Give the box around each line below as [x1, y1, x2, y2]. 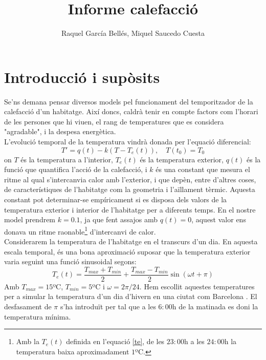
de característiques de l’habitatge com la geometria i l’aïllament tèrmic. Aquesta [4, 184, 255, 195]
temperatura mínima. [4, 311, 71, 322]
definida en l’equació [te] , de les [66, 336, 165, 347]
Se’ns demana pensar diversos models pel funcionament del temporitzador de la [4, 96, 253, 107]
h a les [184, 336, 205, 347]
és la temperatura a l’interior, [20, 154, 113, 164]
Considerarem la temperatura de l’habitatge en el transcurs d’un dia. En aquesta [4, 236, 258, 247]
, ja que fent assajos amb [80, 214, 158, 225]
